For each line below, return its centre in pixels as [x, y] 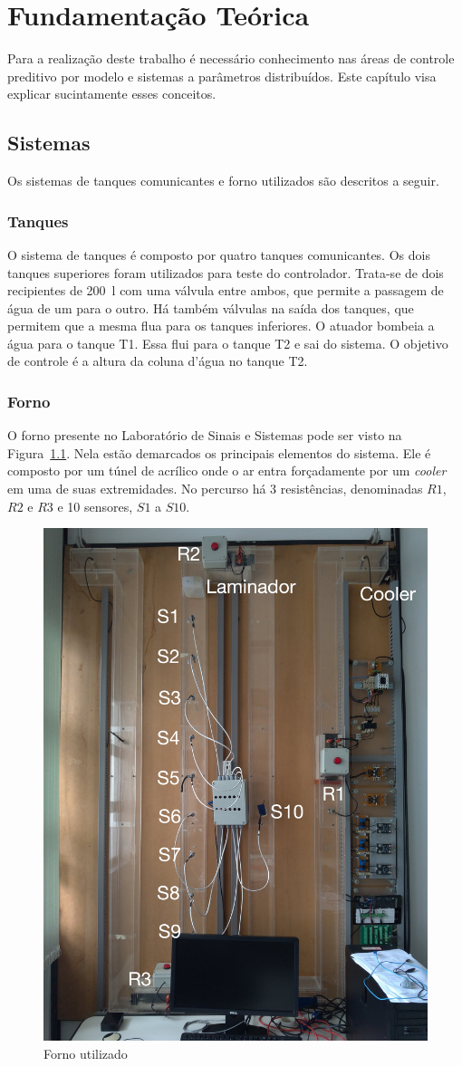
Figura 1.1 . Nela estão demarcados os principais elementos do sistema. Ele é [219, 452]
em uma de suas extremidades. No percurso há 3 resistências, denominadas [215, 489]
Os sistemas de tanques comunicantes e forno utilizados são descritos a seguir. [223, 181]
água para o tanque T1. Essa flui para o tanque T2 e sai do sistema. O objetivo [228, 343]
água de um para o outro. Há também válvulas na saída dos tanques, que [211, 307]
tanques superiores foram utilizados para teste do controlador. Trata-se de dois [226, 272]
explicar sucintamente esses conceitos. [112, 94]
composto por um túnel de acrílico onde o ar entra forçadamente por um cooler [227, 471]
